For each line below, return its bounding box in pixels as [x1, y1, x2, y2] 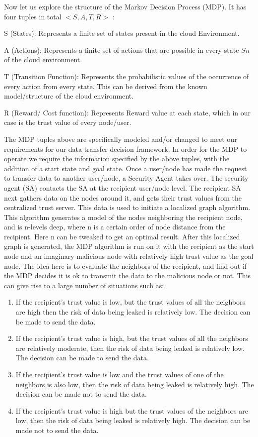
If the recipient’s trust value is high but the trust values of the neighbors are [15, 405, 248, 416]
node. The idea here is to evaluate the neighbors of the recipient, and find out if [4, 260, 247, 271]
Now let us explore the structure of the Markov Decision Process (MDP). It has [4, 1, 247, 11]
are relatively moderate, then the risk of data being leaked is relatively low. [15, 342, 245, 353]
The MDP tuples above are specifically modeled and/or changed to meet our [4, 133, 237, 144]
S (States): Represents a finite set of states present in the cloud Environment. [4, 28, 240, 38]
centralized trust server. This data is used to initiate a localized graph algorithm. [4, 202, 251, 213]
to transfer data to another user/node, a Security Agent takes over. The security [4, 173, 249, 183]
